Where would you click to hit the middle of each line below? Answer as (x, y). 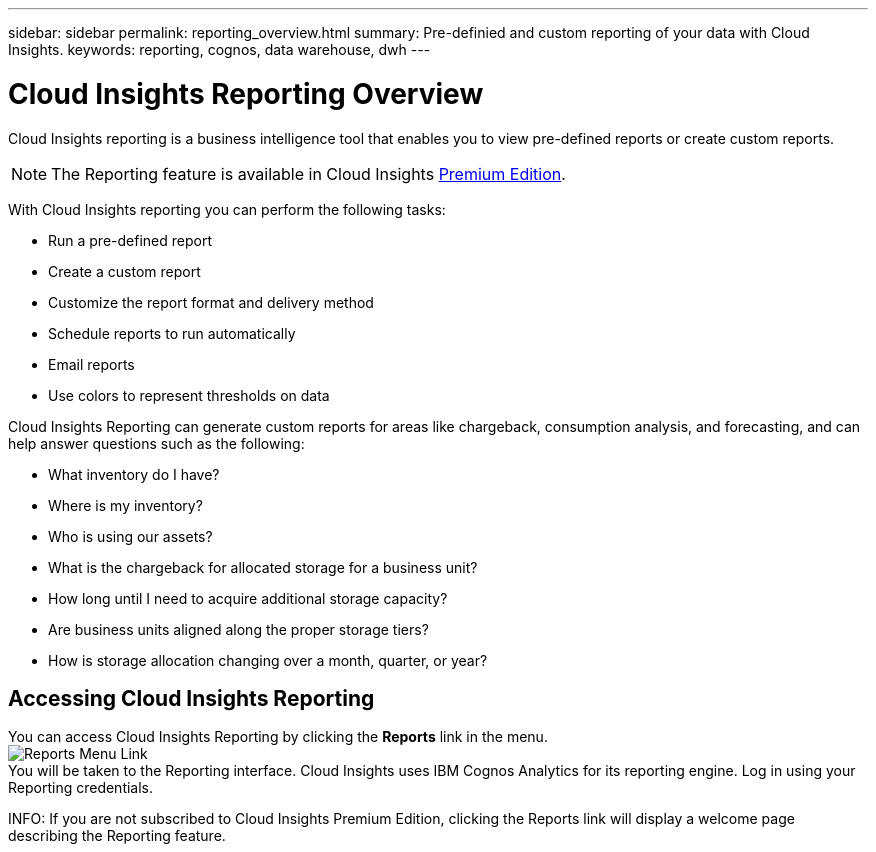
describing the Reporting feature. (117, 836)
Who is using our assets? (130, 536)
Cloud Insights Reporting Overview (246, 93)
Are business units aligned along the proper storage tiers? (238, 629)
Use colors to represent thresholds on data (189, 395)
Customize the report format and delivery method (211, 302)
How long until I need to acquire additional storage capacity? (248, 598)
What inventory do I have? (134, 474)
